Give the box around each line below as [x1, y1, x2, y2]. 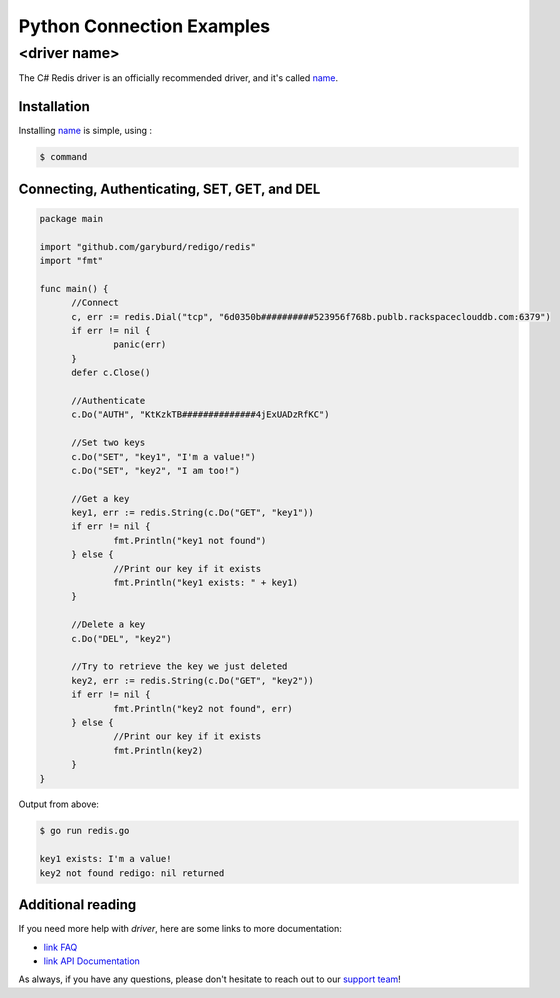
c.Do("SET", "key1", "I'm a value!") [71, 451, 257, 462]
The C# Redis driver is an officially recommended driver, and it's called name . [18, 72, 339, 84]
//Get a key [71, 493, 130, 504]
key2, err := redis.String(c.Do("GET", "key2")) [71, 675, 314, 686]
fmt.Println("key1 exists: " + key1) [113, 577, 299, 589]
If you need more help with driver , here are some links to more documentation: [18, 923, 342, 935]
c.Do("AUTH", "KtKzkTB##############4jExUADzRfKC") [71, 409, 330, 420]
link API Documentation [43, 955, 140, 967]
